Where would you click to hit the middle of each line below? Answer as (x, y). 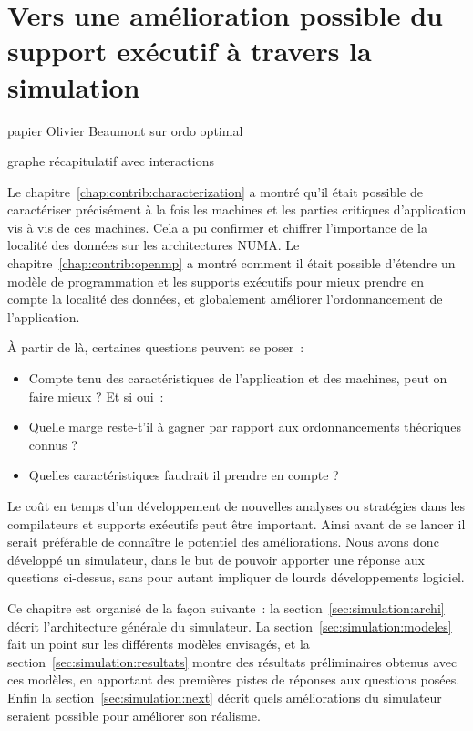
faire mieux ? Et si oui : (96, 396)
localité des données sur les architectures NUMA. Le (154, 245)
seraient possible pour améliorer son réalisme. (134, 715)
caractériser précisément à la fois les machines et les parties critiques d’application (237, 209)
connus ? (53, 444)
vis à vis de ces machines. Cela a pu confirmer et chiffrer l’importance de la (217, 227)
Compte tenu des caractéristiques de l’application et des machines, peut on (238, 378)
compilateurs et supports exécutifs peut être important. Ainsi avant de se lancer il (236, 523)
